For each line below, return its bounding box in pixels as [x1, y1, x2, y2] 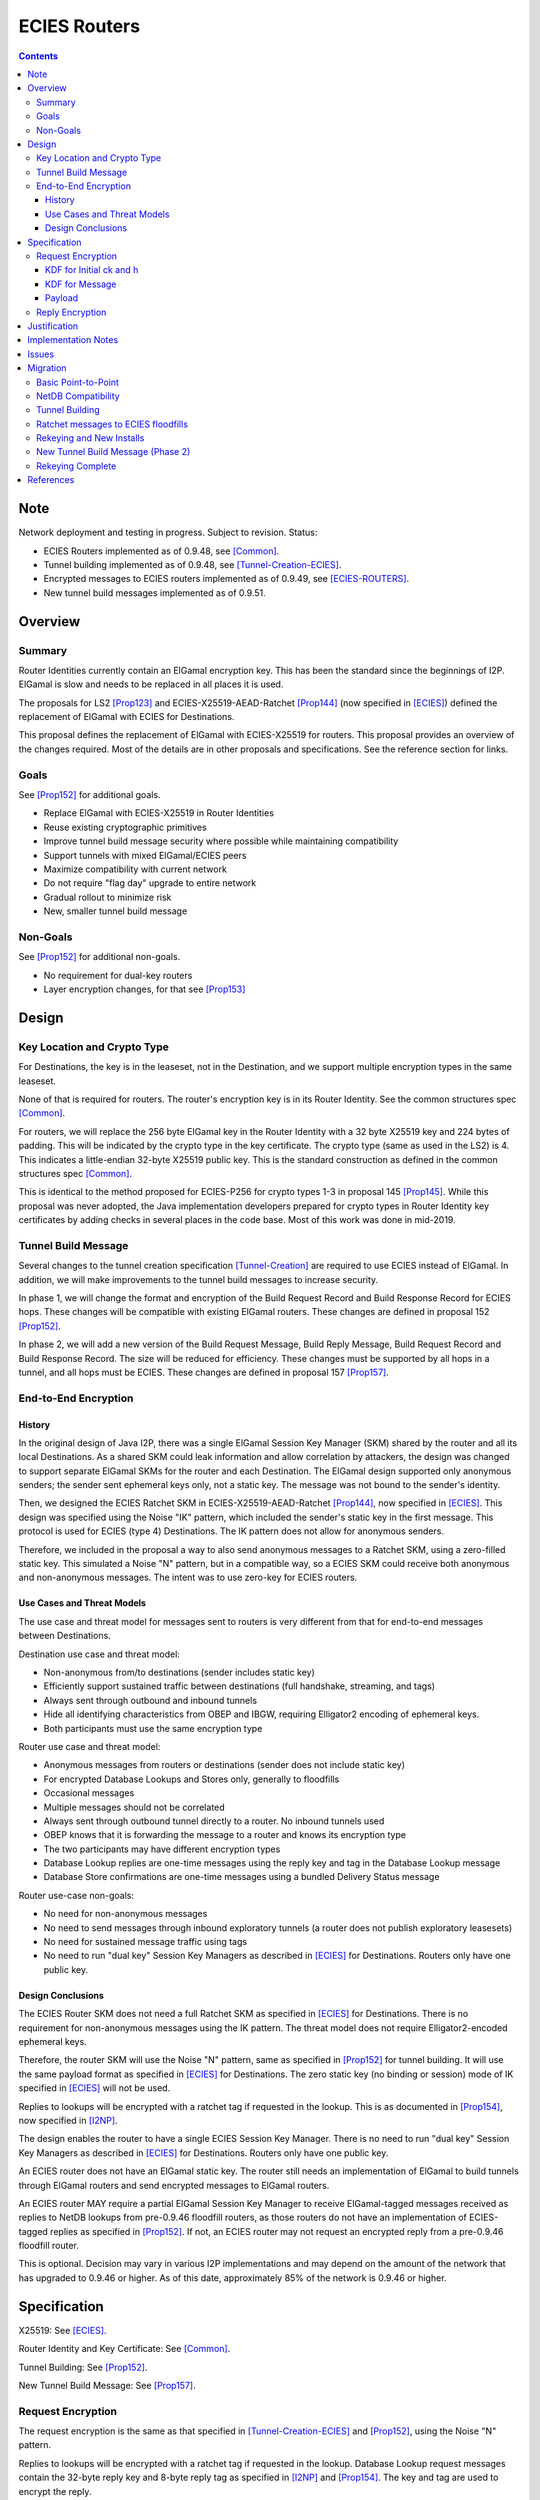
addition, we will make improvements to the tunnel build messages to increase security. [18, 1273, 379, 1285]
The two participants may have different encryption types [43, 1843, 281, 1855]
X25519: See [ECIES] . [18, 2324, 107, 2336]
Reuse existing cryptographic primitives [43, 821, 207, 833]
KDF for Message [45, 278, 117, 290]
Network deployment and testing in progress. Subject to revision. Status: [18, 526, 318, 539]
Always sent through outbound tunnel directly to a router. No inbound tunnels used [43, 1815, 385, 1827]
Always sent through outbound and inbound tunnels [43, 1694, 258, 1706]
